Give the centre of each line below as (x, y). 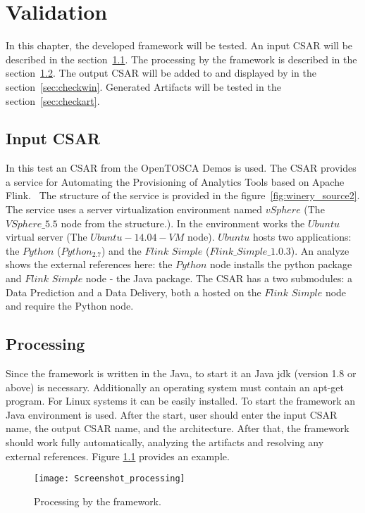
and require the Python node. (70, 306)
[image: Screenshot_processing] (110, 479)
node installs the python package (281, 264)
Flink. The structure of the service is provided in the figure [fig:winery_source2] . (183, 195)
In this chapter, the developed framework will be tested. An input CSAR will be (179, 45)
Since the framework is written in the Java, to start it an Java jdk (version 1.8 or (181, 373)
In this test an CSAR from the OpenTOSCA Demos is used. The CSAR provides (181, 168)
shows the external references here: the (89, 264)
